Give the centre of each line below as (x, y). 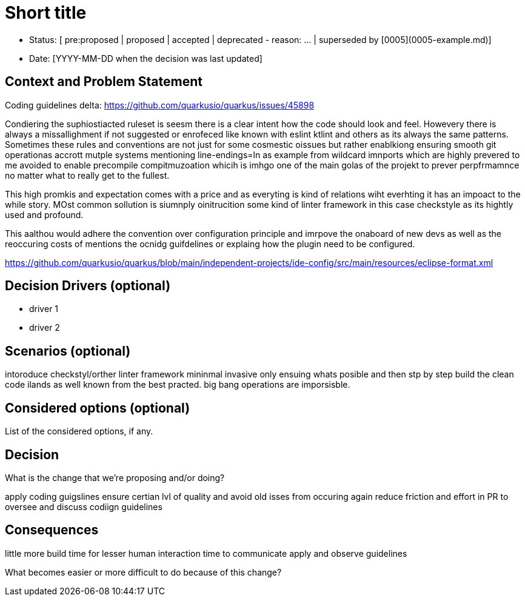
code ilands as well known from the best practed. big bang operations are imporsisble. (178, 385)
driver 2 (45, 328)
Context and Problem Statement (104, 82)
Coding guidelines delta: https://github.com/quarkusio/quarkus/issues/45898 (160, 105)
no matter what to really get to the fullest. (87, 175)
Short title (46, 13)
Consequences (52, 530)
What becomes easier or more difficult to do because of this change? (143, 572)
